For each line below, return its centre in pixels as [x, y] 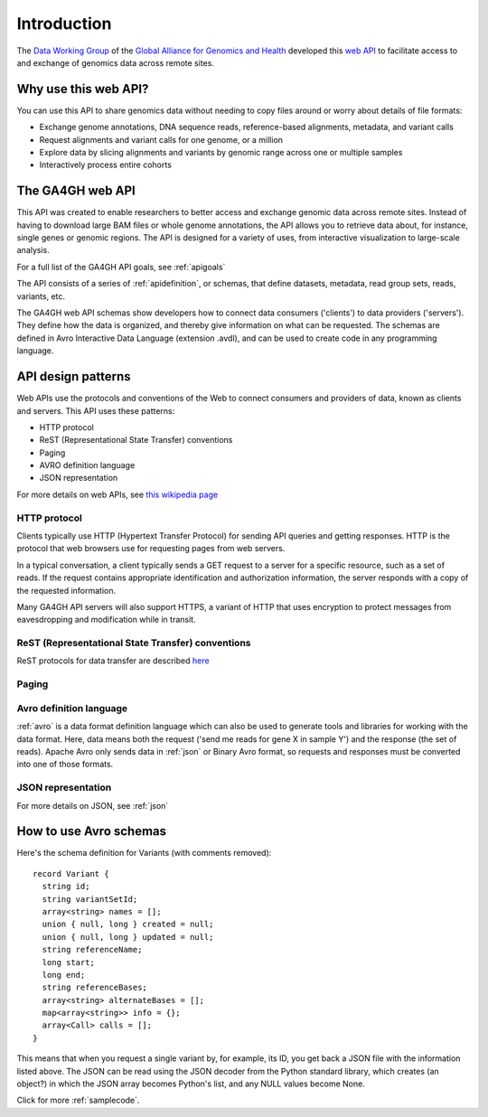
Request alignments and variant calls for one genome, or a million [161, 139]
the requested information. [66, 590]
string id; [66, 887]
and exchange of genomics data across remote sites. [115, 62]
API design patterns [74, 376]
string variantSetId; [90, 899]
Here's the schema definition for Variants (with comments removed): [144, 853]
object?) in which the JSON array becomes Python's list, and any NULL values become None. [191, 1084]
